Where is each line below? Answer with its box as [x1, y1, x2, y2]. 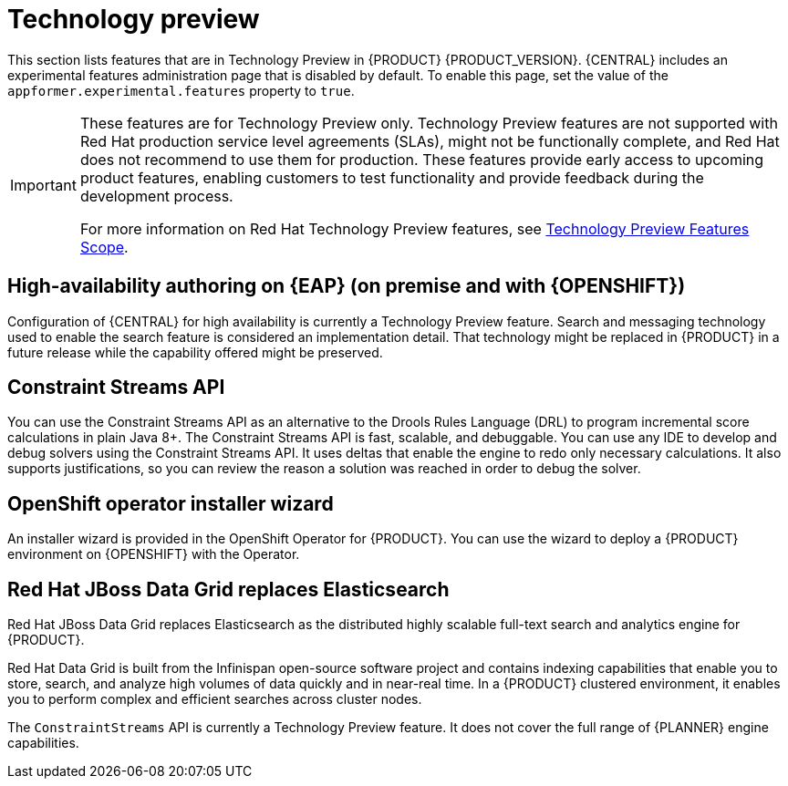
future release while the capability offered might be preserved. [7, 344, 383, 360]
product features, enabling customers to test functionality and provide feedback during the [79, 168, 704, 187]
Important [10, 175, 77, 194]
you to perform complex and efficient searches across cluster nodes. [7, 691, 422, 708]
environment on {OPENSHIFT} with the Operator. [7, 546, 300, 563]
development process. [79, 186, 233, 205]
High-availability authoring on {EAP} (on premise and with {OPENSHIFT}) [7, 274, 686, 298]
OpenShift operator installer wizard [7, 491, 334, 515]
